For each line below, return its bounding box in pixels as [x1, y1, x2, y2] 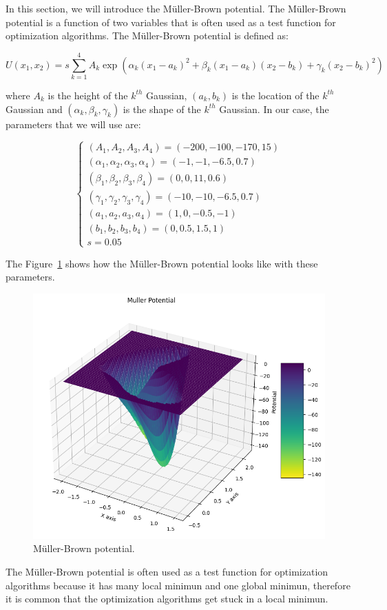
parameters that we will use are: [6, 116, 141, 131]
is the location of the [231, 88, 320, 102]
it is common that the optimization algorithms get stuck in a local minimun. [6, 591, 328, 606]
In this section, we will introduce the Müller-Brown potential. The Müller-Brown [6, 1, 346, 15]
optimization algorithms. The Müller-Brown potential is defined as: [6, 28, 289, 43]
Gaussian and [6, 101, 63, 116]
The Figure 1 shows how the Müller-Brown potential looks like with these [6, 256, 318, 270]
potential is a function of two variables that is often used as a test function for [6, 14, 336, 29]
